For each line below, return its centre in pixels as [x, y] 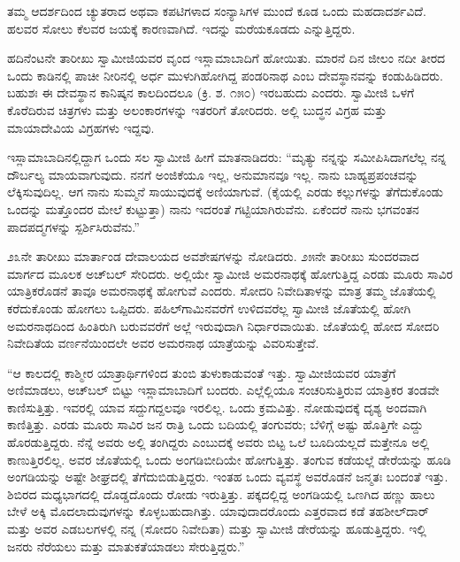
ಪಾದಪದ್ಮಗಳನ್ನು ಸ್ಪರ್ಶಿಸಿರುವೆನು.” [73, 226]
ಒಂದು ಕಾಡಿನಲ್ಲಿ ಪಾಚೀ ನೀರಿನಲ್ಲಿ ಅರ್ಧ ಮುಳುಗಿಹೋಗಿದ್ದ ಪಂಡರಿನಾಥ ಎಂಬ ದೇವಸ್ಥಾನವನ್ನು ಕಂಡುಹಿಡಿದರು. [225, 75]
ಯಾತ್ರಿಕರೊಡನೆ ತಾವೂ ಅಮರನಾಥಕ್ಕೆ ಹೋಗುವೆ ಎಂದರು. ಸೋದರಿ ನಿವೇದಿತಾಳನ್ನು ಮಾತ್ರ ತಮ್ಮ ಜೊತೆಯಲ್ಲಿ [222, 291]
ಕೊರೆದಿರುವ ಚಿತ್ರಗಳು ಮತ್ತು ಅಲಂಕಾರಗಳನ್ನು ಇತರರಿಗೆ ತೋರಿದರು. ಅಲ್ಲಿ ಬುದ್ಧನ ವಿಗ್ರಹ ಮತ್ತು [197, 109]
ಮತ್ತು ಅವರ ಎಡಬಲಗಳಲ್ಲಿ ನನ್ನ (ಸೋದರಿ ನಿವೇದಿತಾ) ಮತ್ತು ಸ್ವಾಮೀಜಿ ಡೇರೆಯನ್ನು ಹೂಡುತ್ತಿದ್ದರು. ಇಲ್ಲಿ [217, 529]
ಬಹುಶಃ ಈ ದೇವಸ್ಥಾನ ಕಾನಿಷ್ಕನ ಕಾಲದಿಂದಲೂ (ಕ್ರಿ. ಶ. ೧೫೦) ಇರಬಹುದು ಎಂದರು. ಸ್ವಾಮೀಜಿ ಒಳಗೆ [211, 92]
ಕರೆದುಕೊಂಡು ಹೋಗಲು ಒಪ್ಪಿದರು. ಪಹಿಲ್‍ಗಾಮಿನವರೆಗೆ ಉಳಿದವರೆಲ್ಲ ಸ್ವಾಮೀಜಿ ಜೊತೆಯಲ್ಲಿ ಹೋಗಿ [209, 308]
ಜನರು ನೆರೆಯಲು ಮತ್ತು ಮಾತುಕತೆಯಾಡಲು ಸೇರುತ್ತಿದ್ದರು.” [126, 546]
